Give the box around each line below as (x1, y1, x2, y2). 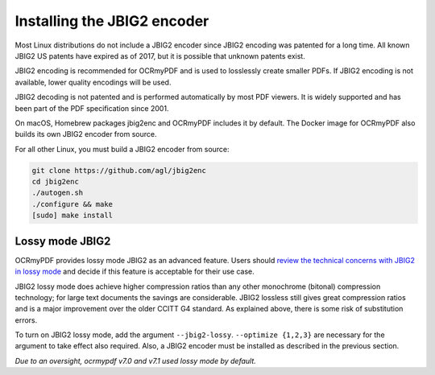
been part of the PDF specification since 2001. (14, 103, 169, 113)
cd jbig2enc (31, 177, 80, 187)
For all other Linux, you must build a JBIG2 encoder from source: (14, 144, 230, 154)
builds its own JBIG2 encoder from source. (14, 130, 157, 139)
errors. (14, 315, 38, 325)
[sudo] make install (31, 211, 113, 220)
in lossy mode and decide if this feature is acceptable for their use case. (14, 266, 255, 277)
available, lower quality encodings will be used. (14, 77, 172, 87)
